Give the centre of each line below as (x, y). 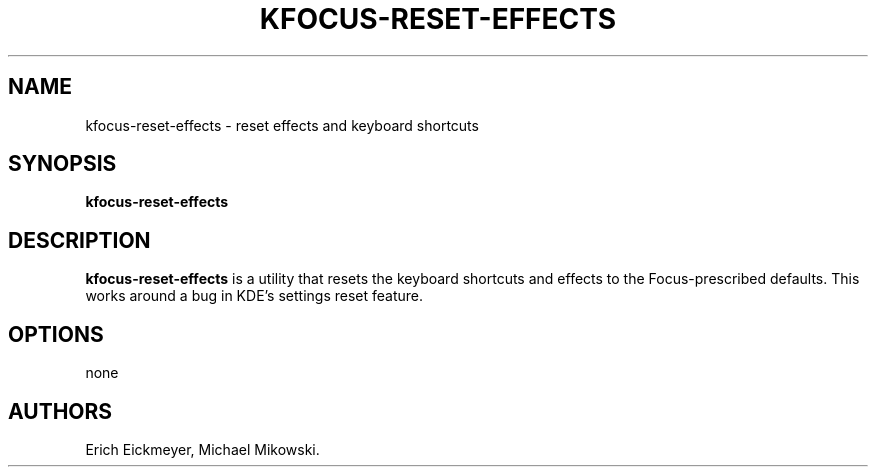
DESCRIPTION (79, 240)
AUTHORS (60, 411)
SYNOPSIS (62, 164)
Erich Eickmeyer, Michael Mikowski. (202, 449)
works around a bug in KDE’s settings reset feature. (254, 296)
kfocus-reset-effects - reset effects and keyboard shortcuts (282, 125)
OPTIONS (56, 334)
